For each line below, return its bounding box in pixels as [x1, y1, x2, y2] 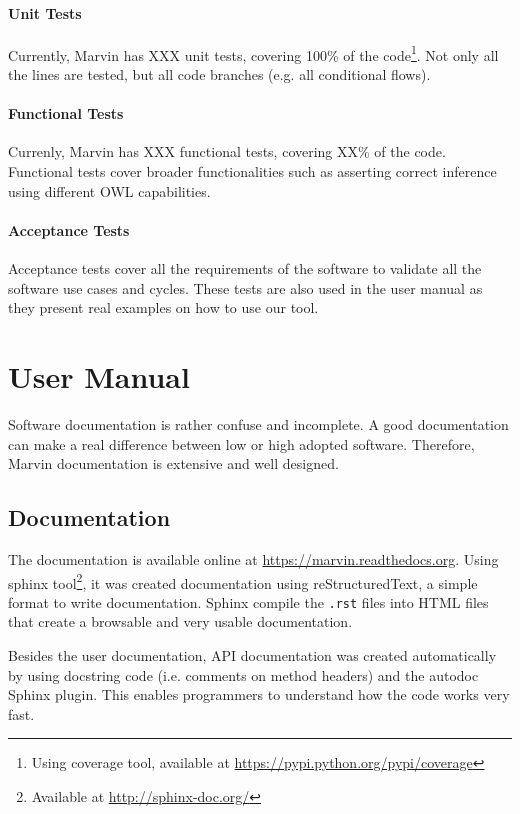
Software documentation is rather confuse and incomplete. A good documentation [8, 413, 509, 434]
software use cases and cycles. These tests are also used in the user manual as [8, 277, 483, 298]
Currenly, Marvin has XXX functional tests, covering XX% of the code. [8, 141, 446, 162]
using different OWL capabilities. [8, 180, 211, 201]
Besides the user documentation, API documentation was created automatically [8, 645, 497, 665]
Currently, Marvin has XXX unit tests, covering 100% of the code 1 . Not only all [8, 41, 499, 65]
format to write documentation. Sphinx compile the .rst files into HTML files [8, 591, 489, 612]
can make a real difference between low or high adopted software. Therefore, [8, 433, 475, 454]
